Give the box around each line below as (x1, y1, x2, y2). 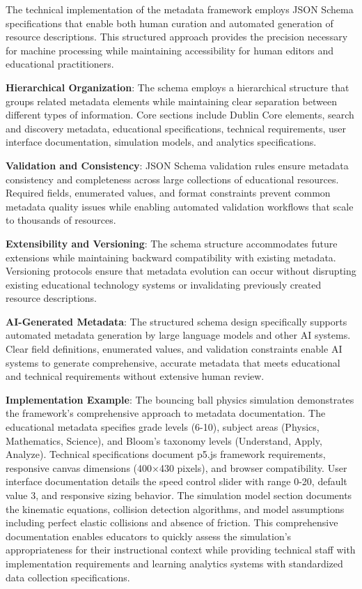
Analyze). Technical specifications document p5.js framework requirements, (6, 447, 326, 461)
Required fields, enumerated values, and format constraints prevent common (6, 185, 331, 200)
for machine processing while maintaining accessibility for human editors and (6, 43, 334, 57)
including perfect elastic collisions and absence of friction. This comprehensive (6, 515, 338, 530)
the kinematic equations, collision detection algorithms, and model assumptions (6, 501, 345, 516)
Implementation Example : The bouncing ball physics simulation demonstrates (6, 392, 354, 406)
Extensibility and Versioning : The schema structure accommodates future (6, 236, 338, 250)
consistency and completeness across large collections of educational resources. (6, 171, 339, 186)
